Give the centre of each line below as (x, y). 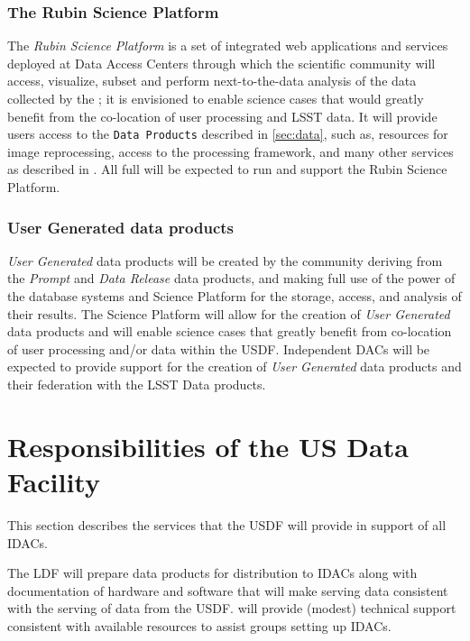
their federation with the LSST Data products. (137, 384)
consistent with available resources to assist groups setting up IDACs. (199, 625)
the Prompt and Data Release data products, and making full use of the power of (231, 278)
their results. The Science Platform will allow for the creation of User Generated (229, 313)
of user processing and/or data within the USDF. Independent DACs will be (219, 348)
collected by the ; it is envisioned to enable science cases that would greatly (216, 98)
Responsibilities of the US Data (208, 446)
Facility (54, 481)
